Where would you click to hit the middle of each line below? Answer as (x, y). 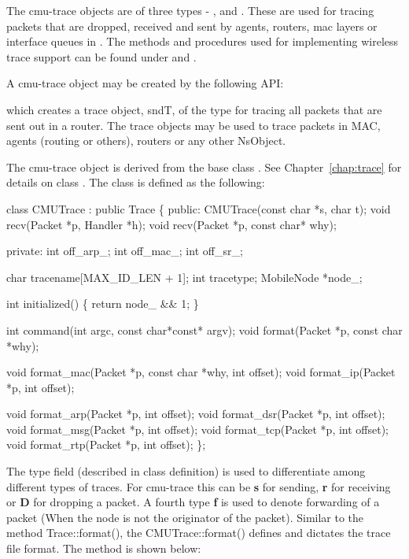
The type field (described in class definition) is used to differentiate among (186, 471)
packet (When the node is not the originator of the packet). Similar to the (185, 517)
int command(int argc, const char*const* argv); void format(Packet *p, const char (204, 329)
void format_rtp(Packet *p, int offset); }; (106, 444)
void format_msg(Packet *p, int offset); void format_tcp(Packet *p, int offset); (198, 429)
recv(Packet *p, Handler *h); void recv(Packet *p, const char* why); (171, 224)
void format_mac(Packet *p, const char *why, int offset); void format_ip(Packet (201, 372)
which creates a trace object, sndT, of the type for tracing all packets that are (194, 109)
